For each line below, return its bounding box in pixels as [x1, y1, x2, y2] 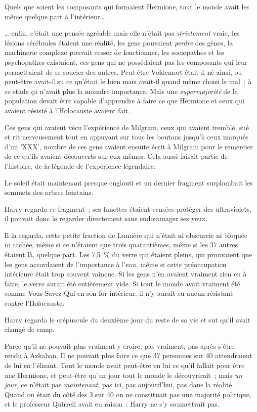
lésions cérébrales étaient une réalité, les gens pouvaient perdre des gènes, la [4, 37, 233, 47]
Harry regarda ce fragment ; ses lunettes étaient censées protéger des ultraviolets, [4, 203, 252, 214]
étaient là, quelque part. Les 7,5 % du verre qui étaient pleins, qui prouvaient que [4, 249, 253, 260]
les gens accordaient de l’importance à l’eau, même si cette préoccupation [4, 259, 227, 269]
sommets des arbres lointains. [4, 187, 93, 197]
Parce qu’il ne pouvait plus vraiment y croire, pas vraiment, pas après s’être [4, 340, 235, 351]
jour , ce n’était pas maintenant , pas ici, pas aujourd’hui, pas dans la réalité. [4, 379, 234, 390]
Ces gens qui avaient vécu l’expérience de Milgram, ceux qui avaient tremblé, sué [4, 122, 249, 132]
